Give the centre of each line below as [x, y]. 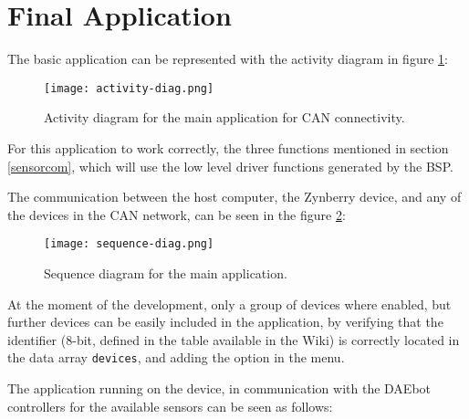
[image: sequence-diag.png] [129, 244]
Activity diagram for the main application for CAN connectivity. [224, 117]
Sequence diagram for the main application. [166, 273]
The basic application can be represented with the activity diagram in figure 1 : [228, 59]
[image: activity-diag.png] [129, 88]
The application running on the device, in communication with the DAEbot [219, 388]
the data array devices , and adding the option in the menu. [176, 357]
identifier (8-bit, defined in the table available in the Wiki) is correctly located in [234, 339]
